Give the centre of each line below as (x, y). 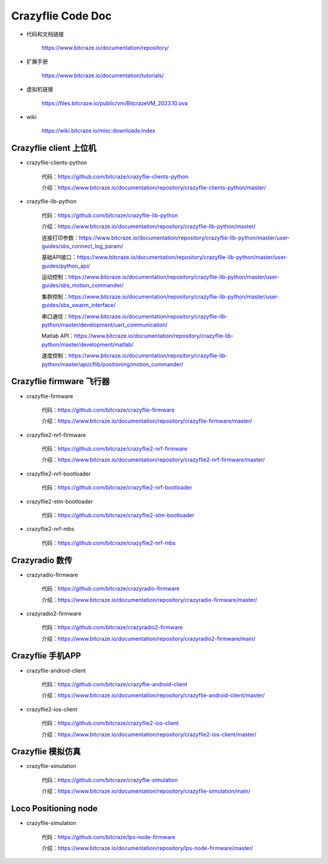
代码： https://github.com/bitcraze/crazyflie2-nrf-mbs (109, 543)
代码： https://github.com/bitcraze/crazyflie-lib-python (110, 215)
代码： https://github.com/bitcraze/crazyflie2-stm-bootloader (118, 515)
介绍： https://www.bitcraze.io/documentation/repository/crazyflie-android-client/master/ (153, 696)
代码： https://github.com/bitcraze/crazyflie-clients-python (115, 176)
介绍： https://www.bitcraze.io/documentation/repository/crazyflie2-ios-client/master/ (149, 734)
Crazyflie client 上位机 (54, 148)
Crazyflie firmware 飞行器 (60, 382)
